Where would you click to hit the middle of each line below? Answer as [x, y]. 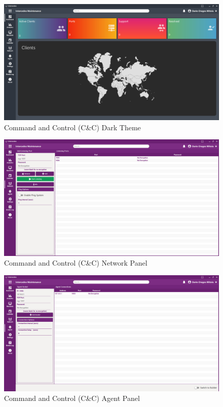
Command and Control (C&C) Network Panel [76, 263]
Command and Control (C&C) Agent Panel [72, 398]
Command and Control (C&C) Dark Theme [72, 127]
